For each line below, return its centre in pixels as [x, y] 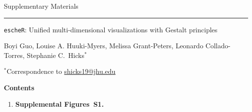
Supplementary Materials [41, 6]
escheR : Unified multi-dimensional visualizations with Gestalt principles [111, 29]
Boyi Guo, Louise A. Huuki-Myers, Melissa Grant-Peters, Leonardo [104, 46]
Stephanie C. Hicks [55, 55]
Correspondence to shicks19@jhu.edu [61, 71]
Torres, [14, 55]
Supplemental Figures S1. [60, 104]
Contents [19, 88]
